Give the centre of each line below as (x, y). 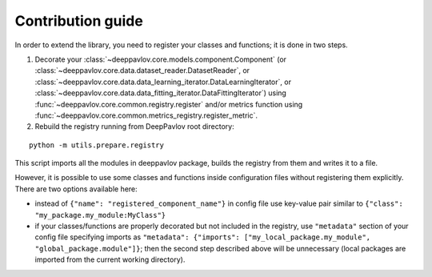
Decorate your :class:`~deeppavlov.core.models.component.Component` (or (161, 59)
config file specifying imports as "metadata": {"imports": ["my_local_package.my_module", (203, 237)
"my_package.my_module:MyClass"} (100, 215)
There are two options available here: (76, 189)
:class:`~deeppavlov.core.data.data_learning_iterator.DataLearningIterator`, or (163, 82)
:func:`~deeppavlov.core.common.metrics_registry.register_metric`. (146, 115)
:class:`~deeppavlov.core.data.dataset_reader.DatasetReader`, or (142, 70)
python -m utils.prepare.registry (96, 145)
